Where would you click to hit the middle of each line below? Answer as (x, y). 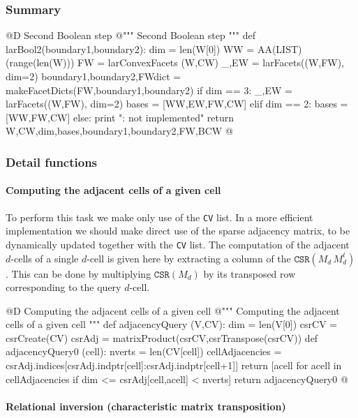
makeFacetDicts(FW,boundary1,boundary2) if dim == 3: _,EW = (149, 90)
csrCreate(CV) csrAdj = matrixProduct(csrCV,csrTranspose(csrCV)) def (162, 337)
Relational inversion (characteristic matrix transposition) (146, 406)
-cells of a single (45, 258)
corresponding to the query (64, 287)
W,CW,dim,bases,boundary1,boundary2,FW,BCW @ (119, 131)
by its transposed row (249, 273)
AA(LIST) (279, 48)
